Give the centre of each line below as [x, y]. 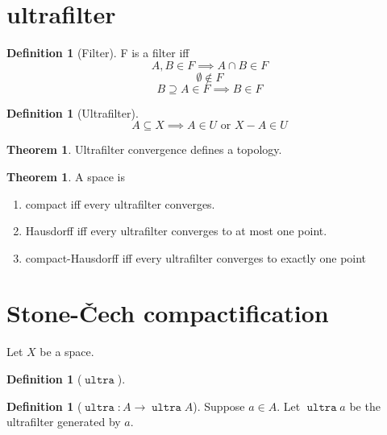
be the [365, 406]
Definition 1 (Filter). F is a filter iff [98, 53]
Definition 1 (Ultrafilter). [73, 112]
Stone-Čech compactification [168, 313]
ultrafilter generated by [64, 422]
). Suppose [219, 406]
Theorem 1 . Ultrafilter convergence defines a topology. [144, 149]
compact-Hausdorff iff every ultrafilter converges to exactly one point [196, 257]
